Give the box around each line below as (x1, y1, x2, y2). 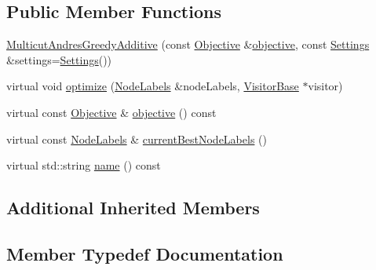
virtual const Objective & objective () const (6, 104, 217, 120)
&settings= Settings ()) (6, 51, 112, 67)
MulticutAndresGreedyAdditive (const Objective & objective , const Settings (6, 36, 370, 53)
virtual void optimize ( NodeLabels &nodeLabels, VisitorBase (6, 78, 299, 94)
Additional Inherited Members (6, 195, 260, 220)
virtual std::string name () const (6, 157, 161, 173)
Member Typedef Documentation (6, 241, 283, 265)
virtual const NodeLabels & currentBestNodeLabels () (6, 130, 267, 147)
